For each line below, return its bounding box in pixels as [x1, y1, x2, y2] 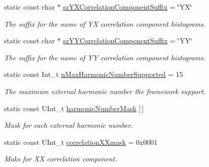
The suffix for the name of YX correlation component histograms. [4, 18, 205, 29]
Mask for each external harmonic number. [4, 120, 133, 130]
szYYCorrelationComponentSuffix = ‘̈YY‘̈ [63, 35, 192, 46]
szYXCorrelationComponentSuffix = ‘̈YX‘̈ [63, 2, 192, 12]
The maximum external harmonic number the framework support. [4, 86, 205, 96]
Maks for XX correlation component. [4, 153, 117, 164]
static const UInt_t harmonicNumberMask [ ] [4, 103, 144, 113]
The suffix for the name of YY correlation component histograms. [4, 52, 205, 62]
